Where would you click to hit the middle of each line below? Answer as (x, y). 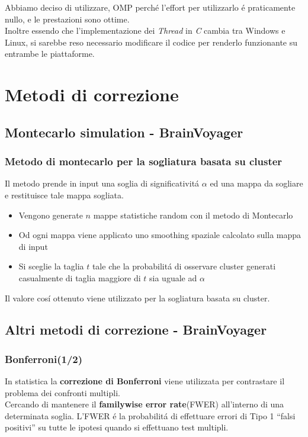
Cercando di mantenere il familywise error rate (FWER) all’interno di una (145, 404)
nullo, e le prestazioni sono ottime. (67, 19)
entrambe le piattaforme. (50, 54)
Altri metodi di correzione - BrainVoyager (136, 330)
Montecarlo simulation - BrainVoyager (124, 132)
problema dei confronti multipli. (62, 392)
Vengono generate (51, 215)
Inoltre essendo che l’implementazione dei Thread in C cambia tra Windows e (145, 30)
